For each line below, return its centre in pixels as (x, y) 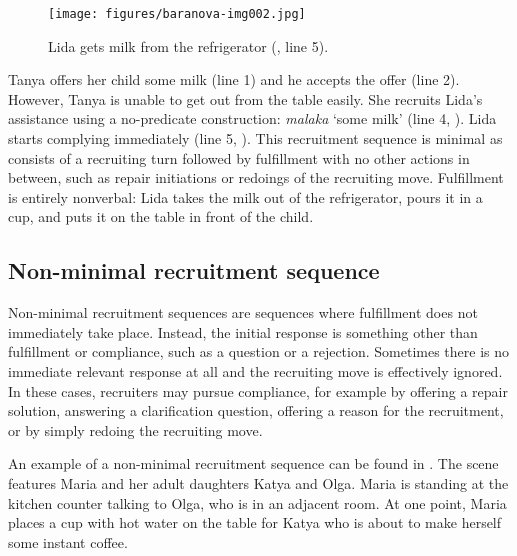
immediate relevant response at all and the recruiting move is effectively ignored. (255, 370)
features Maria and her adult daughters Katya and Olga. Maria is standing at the (258, 482)
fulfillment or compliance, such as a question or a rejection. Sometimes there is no (259, 351)
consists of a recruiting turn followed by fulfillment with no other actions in (239, 157)
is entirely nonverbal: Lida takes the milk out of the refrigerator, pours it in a (245, 196)
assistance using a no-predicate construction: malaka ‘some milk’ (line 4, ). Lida (252, 118)
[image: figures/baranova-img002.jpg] (177, 14)
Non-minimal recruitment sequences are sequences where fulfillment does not (243, 312)
